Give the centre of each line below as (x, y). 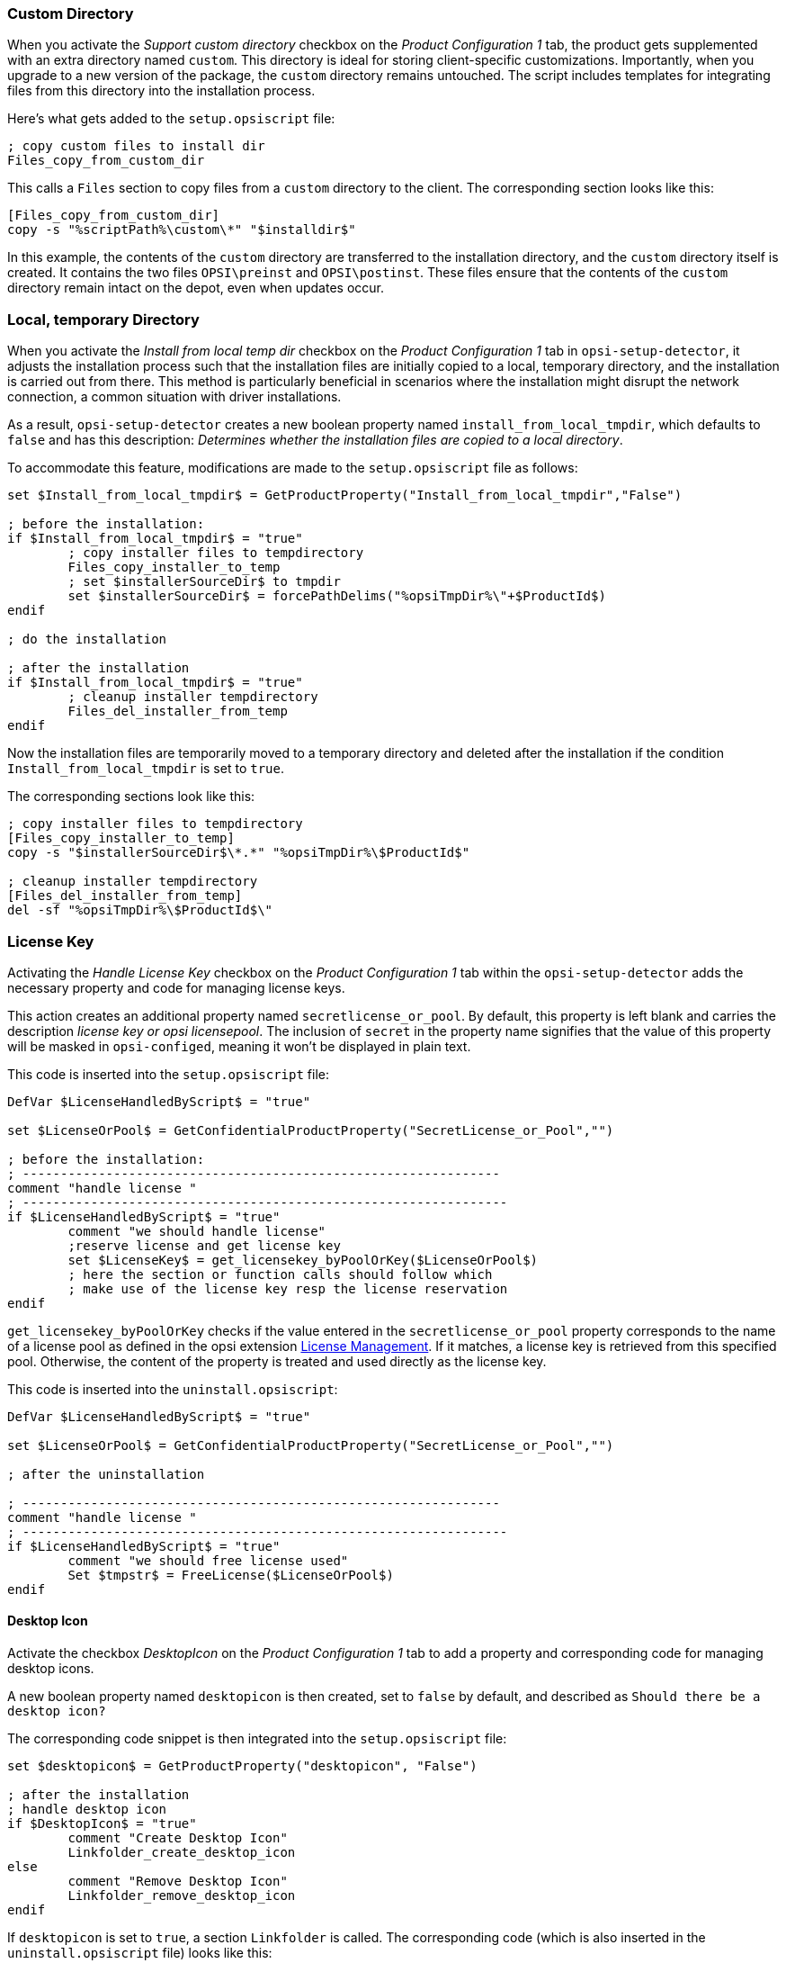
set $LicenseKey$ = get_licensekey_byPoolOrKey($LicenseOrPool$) (303, 1260)
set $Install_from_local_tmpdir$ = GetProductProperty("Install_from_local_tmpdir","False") (345, 495)
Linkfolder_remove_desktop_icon (182, 1896)
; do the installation (87, 639)
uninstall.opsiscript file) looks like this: (140, 1953)
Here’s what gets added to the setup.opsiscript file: (171, 119)
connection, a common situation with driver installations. (174, 397)
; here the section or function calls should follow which (280, 1274)
